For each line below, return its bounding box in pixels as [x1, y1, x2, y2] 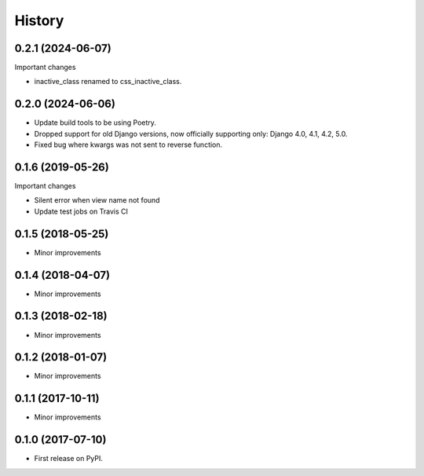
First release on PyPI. [34, 454, 104, 463]
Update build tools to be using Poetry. [34, 118, 157, 127]
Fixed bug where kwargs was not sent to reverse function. [34, 140, 223, 149]
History [14, 12, 64, 29]
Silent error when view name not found [34, 196, 160, 205]
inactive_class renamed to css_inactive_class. [34, 77, 182, 86]
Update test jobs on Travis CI [34, 207, 129, 216]
